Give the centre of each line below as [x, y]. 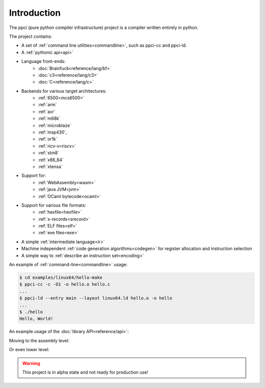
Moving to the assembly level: [39, 340]
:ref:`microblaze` [55, 125]
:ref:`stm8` [49, 153]
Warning [31, 363]
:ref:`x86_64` [51, 160]
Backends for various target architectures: [64, 91]
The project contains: [31, 36]
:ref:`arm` [48, 105]
